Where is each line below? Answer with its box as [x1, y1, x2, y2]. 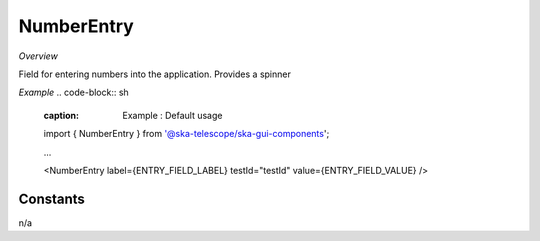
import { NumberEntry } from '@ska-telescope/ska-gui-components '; [43, 128, 330, 140]
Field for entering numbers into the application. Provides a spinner [18, 68, 292, 80]
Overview [18, 50, 59, 62]
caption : [43, 109, 80, 121]
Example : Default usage [122, 109, 223, 121]
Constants [18, 190, 85, 207]
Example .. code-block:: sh [18, 86, 129, 99]
